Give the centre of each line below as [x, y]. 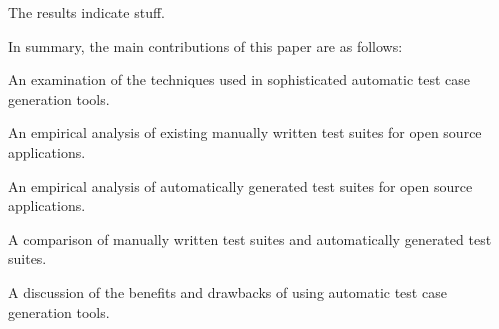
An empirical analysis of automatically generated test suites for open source [240, 185]
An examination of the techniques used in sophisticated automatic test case [239, 79]
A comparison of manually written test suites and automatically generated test [250, 238]
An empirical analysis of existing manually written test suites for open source [245, 132]
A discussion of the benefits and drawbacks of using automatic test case [227, 291]
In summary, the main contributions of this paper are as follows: [205, 45]
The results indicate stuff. [86, 12]
